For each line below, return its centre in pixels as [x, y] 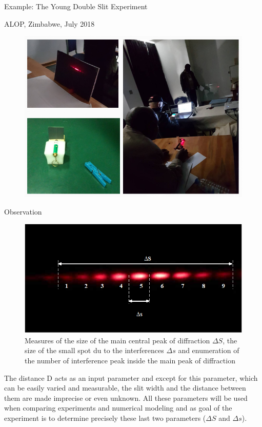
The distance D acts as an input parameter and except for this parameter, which [131, 377]
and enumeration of [209, 350]
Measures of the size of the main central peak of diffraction [117, 340]
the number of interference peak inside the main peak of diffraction [130, 360]
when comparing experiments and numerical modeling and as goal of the [118, 408]
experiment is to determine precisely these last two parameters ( [105, 418]
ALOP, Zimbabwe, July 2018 [49, 23]
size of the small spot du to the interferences [94, 350]
